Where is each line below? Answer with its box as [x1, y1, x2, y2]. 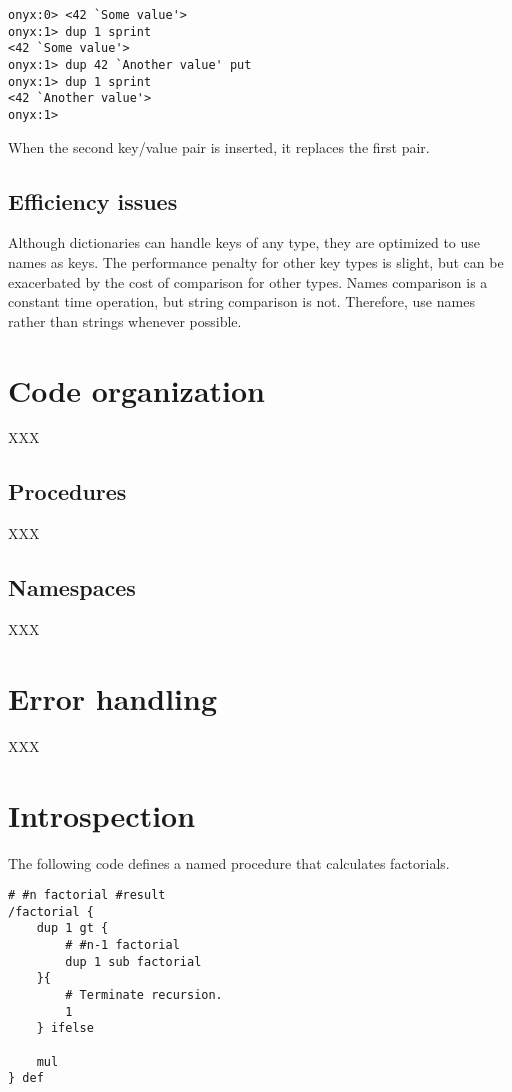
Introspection [8, 794, 196, 835]
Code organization [8, 369, 265, 410]
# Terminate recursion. [65, 988, 223, 1003]
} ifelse [36, 1021, 94, 1036]
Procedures [8, 476, 127, 507]
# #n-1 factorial [65, 938, 180, 953]
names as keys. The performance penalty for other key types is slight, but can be [8, 251, 504, 272]
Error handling [8, 677, 217, 718]
